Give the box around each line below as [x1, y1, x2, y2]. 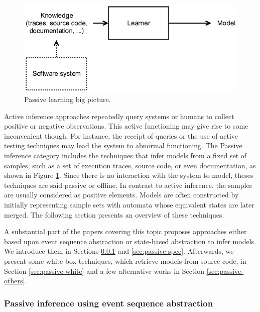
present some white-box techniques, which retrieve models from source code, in [4, 255, 246, 266]
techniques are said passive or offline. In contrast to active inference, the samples [4, 179, 252, 190]
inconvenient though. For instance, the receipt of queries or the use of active [4, 130, 238, 141]
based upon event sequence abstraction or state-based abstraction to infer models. [4, 236, 256, 246]
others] [4, 275, 25, 286]
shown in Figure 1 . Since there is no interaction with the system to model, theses [4, 170, 253, 180]
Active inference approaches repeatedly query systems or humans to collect [4, 111, 234, 121]
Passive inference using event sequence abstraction [4, 296, 213, 309]
